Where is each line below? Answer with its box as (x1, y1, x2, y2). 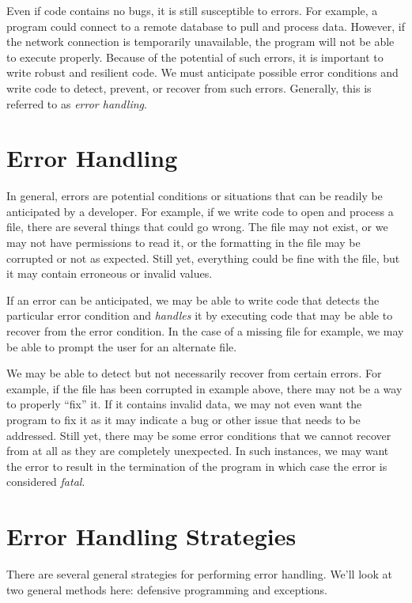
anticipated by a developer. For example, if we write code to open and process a (6, 203, 394, 219)
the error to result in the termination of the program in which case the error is (6, 457, 387, 474)
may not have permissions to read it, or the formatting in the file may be (6, 234, 361, 251)
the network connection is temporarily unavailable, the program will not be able (6, 33, 395, 50)
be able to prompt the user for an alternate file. (6, 338, 237, 355)
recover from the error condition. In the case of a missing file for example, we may (6, 323, 404, 339)
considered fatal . (6, 473, 85, 490)
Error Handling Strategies (6, 520, 297, 552)
